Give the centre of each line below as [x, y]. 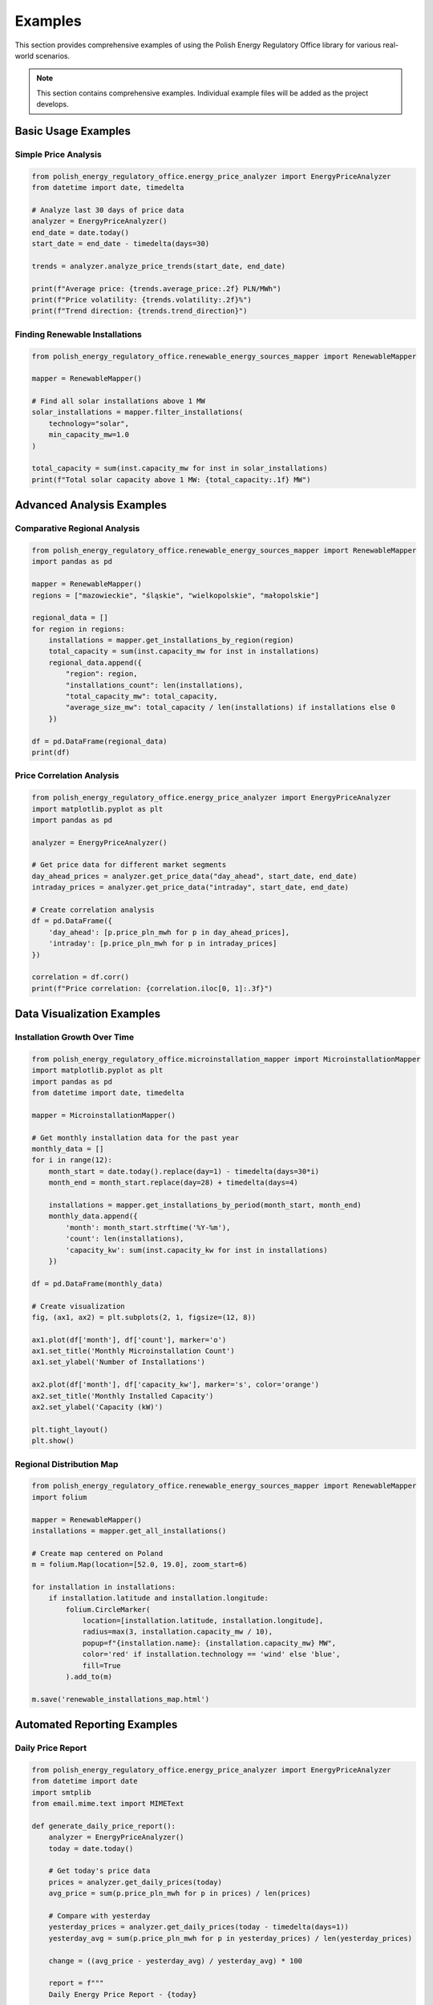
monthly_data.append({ [93, 1216]
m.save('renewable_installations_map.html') [121, 1699]
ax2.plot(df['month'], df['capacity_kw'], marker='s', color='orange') [176, 1385]
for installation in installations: [104, 1587]
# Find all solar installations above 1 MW [119, 401]
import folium [59, 1497]
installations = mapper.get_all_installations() [129, 1531]
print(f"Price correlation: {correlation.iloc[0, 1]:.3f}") [152, 988]
